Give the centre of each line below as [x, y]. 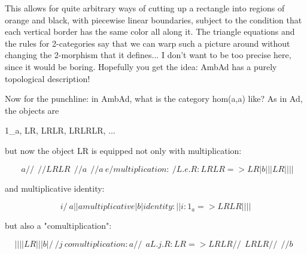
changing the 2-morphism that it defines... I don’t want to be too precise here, [148, 55]
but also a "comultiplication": [58, 226]
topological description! [48, 78]
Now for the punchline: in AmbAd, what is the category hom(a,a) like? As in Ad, [154, 99]
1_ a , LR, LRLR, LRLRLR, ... [60, 130]
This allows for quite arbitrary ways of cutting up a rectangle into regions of [145, 8]
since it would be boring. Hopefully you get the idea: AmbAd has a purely [141, 66]
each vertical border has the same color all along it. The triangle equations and [150, 31]
